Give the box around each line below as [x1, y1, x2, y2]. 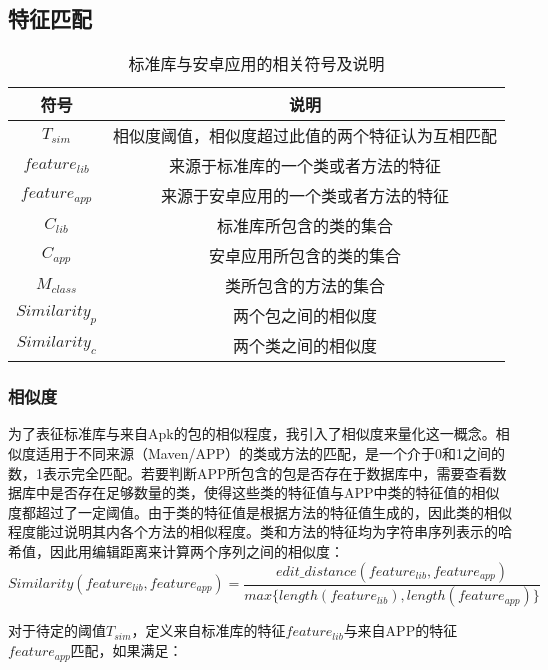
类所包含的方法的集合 [225, 274, 386, 298]
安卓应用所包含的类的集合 [209, 244, 402, 268]
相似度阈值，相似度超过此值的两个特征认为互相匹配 [113, 124, 498, 148]
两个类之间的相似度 [233, 334, 378, 358]
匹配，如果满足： [70, 640, 183, 661]
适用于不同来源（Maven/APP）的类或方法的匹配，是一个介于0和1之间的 [35, 443, 506, 464]
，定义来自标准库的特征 [131, 620, 286, 641]
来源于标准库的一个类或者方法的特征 [169, 154, 442, 178]
